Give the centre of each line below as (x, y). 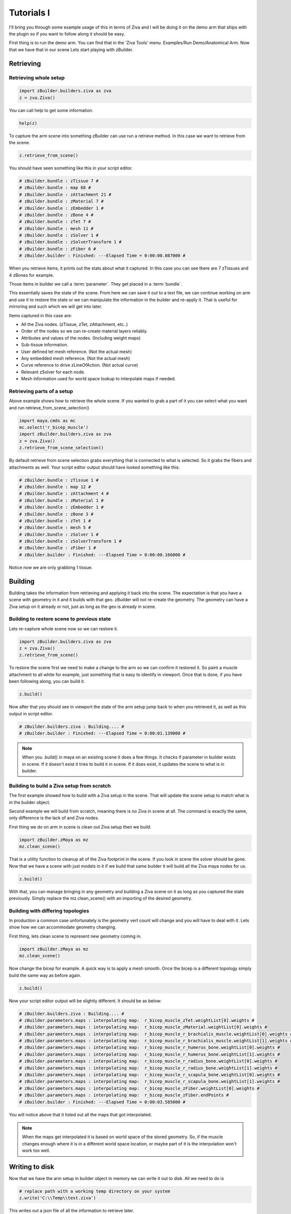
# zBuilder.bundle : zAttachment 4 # (64, 494)
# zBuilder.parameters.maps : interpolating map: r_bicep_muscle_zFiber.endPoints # (124, 1095)
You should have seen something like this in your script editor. (71, 168)
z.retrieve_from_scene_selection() (61, 448)
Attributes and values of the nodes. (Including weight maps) (81, 338)
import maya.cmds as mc (48, 421)
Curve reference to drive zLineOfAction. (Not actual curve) (80, 365)
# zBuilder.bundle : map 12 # (55, 487)
